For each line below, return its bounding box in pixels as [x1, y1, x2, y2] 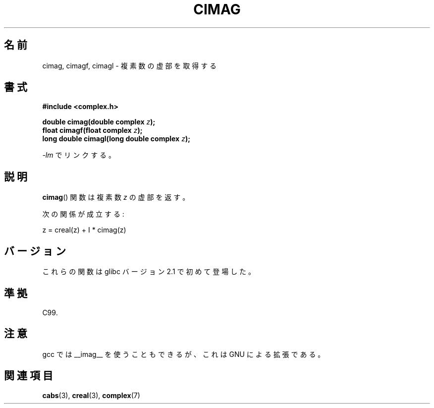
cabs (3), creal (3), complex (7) [42, 391, 140, 400]
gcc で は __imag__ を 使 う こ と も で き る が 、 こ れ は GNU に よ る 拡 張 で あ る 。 [42, 350, 325, 358]
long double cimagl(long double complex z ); [42, 134, 190, 143]
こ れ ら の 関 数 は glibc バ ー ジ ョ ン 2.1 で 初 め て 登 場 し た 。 [42, 267, 256, 276]
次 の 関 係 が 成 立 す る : [42, 210, 124, 219]
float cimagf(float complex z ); [42, 126, 143, 135]
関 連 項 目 [4, 369, 53, 382]
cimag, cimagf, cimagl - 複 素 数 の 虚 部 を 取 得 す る [42, 61, 217, 70]
